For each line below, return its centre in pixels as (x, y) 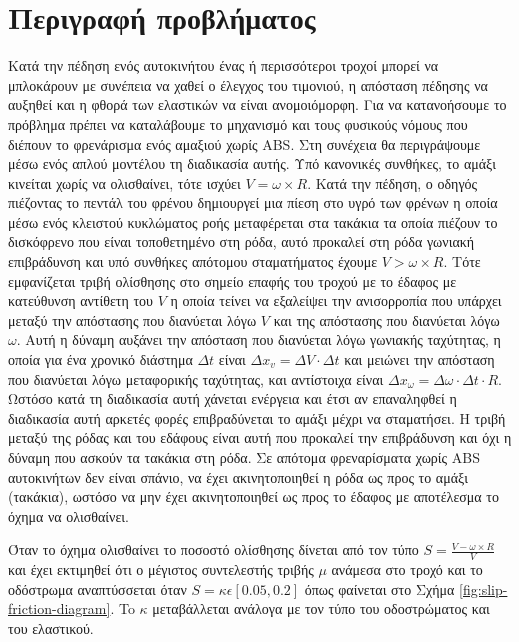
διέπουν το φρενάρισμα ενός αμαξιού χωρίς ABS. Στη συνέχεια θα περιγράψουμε (244, 143)
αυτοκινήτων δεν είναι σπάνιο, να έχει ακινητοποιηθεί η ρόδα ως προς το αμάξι (238, 476)
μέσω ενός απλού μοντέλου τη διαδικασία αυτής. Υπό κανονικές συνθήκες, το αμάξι (252, 163)
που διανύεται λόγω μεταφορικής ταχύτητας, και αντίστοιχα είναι (196, 378)
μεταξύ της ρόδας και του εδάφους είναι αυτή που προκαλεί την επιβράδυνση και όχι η (260, 437)
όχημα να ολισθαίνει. (68, 515)
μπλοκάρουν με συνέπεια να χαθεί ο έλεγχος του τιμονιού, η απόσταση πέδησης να (248, 84)
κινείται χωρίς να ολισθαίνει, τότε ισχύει (124, 182)
